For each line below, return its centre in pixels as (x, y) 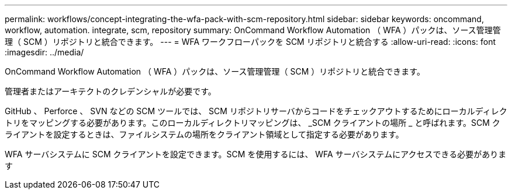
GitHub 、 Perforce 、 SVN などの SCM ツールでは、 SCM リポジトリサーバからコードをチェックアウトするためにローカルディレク (256, 111)
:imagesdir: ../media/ (44, 52)
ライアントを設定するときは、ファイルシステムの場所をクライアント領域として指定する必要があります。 (204, 134)
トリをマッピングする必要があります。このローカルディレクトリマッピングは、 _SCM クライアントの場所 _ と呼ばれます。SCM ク (252, 123)
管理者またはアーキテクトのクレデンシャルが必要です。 (110, 91)
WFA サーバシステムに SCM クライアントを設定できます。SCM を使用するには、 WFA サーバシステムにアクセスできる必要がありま (256, 154)
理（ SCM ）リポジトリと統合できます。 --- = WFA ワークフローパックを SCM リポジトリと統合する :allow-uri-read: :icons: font (250, 42)
